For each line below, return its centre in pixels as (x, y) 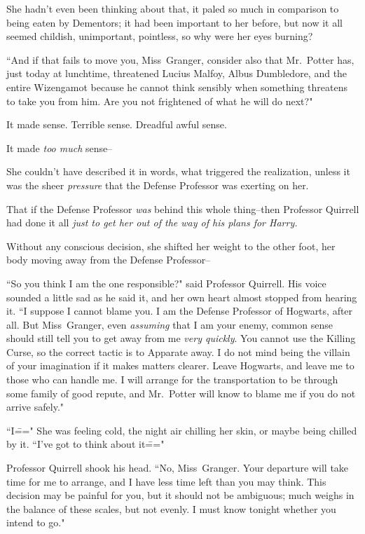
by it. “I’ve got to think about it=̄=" (85, 444)
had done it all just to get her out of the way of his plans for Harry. (152, 222)
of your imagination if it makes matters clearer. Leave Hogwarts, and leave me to (180, 365)
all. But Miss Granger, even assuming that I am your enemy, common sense (170, 324)
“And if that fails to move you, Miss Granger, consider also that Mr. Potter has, (180, 59)
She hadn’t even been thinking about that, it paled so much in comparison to (173, 8)
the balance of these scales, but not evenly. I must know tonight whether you (171, 508)
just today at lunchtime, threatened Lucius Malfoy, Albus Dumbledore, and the (177, 73)
